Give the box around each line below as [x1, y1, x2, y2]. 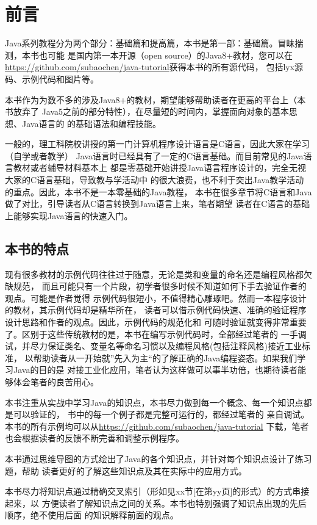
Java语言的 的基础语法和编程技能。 [21, 117, 162, 129]
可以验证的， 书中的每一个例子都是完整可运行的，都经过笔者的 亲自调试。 [13, 408, 310, 421]
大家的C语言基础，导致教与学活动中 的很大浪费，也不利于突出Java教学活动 [5, 173, 304, 186]
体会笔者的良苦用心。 [13, 375, 99, 388]
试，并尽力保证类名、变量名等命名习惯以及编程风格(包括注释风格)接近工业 [5, 339, 302, 352]
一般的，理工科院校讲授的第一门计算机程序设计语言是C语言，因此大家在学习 [5, 137, 310, 150]
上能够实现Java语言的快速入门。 [5, 209, 133, 222]
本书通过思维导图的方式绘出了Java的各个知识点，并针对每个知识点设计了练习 [5, 452, 312, 465]
